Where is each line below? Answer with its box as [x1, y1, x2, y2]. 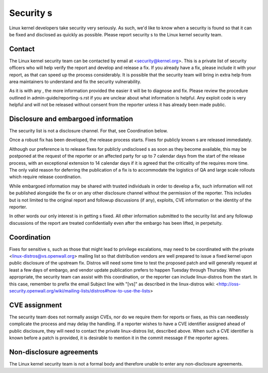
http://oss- [218, 281, 241, 287]
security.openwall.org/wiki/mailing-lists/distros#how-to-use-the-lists [9, 288, 150, 294]
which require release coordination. [9, 174, 82, 180]
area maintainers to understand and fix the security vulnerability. [9, 79, 141, 85]
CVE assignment [9, 301, 62, 309]
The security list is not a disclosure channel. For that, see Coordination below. [9, 128, 168, 134]
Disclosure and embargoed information [9, 115, 134, 123]
